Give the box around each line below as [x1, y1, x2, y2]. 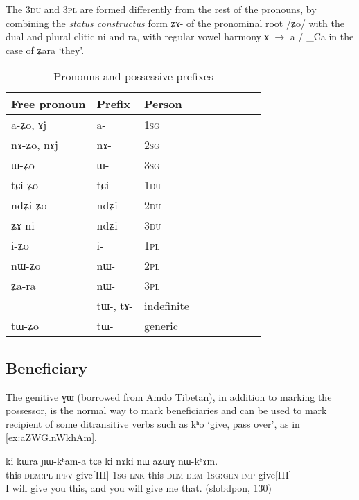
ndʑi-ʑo [11, 197, 47, 214]
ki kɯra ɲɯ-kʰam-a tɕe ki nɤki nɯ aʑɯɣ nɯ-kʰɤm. [6, 453, 218, 467]
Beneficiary [6, 356, 88, 378]
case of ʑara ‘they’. [6, 42, 85, 57]
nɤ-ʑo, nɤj [11, 137, 58, 153]
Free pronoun [11, 96, 86, 112]
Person [143, 96, 182, 112]
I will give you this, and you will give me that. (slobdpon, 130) [6, 481, 272, 495]
